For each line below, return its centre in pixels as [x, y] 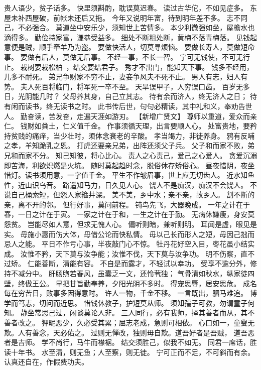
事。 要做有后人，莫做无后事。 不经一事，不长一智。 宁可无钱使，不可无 [123, 56]
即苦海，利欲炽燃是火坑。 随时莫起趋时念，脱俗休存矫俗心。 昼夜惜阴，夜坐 [129, 165]
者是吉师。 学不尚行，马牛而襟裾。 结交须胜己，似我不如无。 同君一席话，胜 [130, 342]
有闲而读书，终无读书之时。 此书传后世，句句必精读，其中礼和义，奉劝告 [125, 106]
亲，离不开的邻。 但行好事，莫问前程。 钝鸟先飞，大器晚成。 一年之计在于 [127, 204]
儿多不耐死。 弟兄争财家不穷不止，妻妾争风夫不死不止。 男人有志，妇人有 [126, 77]
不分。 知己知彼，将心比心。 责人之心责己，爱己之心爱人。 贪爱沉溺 [144, 155]
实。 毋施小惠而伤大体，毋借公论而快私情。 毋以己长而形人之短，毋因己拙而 [129, 234]
